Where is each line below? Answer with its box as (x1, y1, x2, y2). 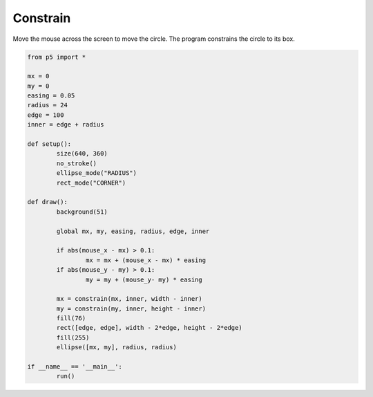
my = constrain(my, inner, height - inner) (56, 304, 207, 313)
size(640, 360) (56, 149, 108, 158)
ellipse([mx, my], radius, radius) (56, 343, 178, 351)
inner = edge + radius (27, 121, 104, 129)
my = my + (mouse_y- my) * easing (85, 275, 203, 284)
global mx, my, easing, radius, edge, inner (56, 227, 210, 235)
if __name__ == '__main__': (27, 363, 122, 371)
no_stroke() (56, 159, 97, 167)
